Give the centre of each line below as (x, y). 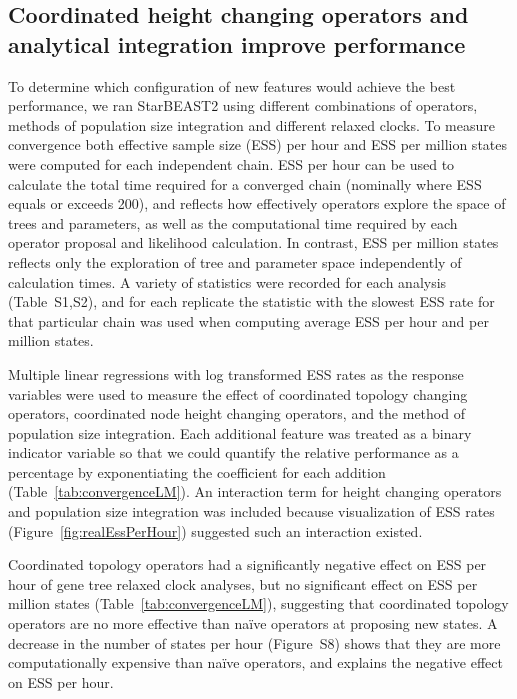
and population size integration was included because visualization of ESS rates (251, 511)
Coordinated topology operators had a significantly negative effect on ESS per (247, 564)
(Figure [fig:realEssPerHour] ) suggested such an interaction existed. (215, 530)
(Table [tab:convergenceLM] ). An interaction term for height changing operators (255, 491)
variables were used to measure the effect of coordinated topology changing (238, 393)
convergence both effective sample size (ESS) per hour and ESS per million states (257, 144)
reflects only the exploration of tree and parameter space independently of (235, 261)
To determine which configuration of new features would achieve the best (232, 85)
